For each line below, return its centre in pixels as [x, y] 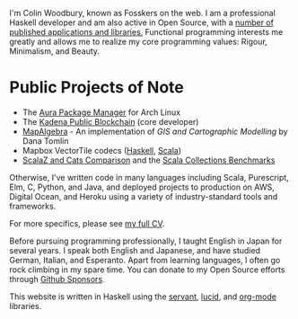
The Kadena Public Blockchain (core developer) [110, 121]
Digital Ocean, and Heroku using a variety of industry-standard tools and [144, 196]
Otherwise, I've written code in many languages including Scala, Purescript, [149, 177]
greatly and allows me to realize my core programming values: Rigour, [138, 41]
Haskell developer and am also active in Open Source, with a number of [141, 22]
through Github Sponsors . [57, 279]
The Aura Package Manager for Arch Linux [101, 112]
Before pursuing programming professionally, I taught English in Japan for [146, 241]
